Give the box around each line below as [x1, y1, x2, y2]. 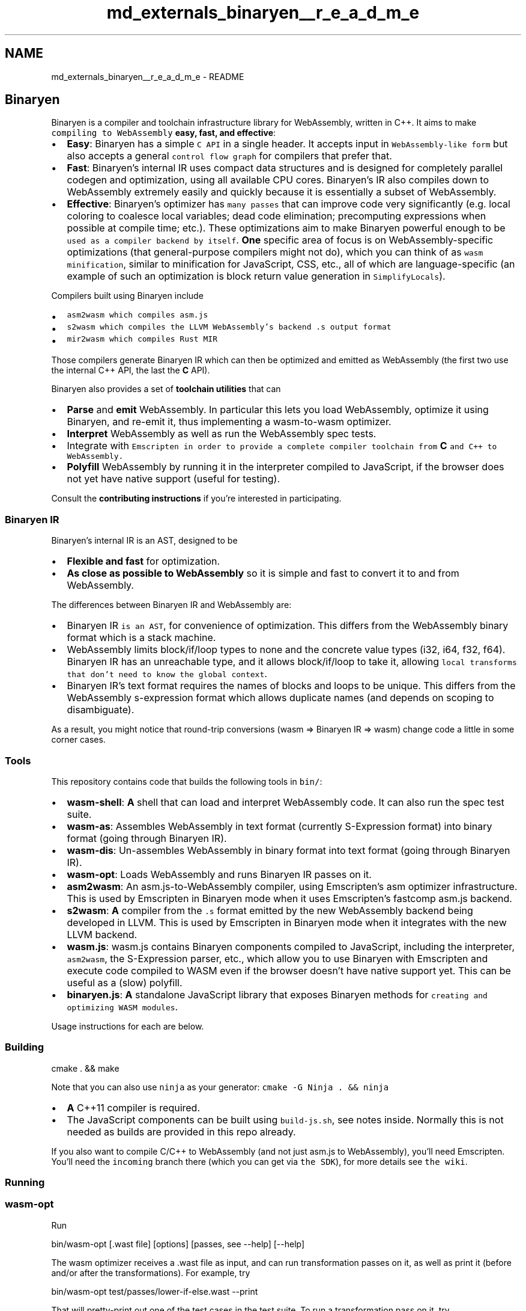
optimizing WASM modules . [67, 1000, 178, 1013]
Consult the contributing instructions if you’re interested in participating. [51, 493, 342, 504]
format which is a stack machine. [67, 631, 216, 644]
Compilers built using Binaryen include [51, 290, 204, 301]
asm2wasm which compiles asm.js [67, 310, 208, 320]
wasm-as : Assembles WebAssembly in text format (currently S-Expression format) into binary [67, 820, 492, 832]
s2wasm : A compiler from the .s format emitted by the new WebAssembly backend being [67, 904, 473, 916]
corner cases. [51, 734, 106, 745]
